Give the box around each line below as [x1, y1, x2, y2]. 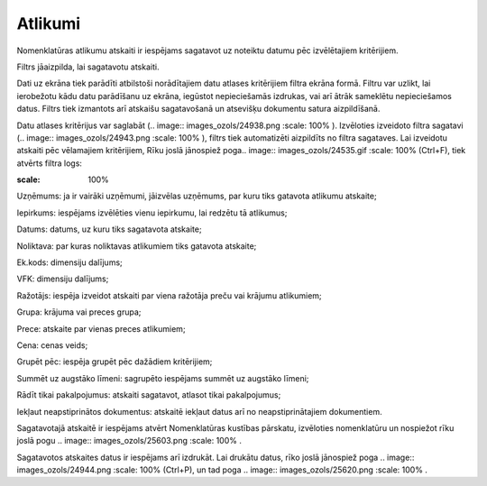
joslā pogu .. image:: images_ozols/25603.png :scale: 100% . [16, 436, 243, 446]
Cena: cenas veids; [16, 339, 88, 351]
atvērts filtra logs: [16, 158, 83, 169]
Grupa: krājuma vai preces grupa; [16, 307, 142, 317]
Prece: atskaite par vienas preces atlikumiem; [16, 323, 186, 334]
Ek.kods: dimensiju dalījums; [16, 257, 124, 268]
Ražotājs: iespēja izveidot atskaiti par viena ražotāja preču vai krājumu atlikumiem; [16, 289, 322, 301]
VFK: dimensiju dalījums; [16, 273, 109, 284]
